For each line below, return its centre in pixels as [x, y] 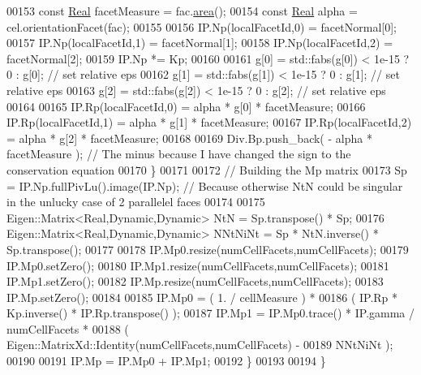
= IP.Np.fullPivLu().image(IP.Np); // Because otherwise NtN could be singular [205, 185]
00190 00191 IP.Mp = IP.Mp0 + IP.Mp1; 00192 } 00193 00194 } [166, 361]
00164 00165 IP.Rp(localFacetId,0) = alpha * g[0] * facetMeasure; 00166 [186, 106]
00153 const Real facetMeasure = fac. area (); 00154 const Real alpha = [182, 11]
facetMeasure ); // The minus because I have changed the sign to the [179, 154]
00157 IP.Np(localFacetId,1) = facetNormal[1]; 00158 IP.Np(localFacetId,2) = [200, 43]
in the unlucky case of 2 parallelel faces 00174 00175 [136, 202]
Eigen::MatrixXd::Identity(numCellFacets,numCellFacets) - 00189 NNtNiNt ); [200, 345]
